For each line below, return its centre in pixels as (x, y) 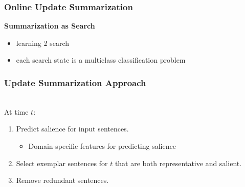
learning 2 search (43, 43)
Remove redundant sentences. (62, 180)
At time (16, 111)
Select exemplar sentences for (62, 163)
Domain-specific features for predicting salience (102, 146)
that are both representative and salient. (178, 163)
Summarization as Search (50, 26)
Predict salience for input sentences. (72, 129)
